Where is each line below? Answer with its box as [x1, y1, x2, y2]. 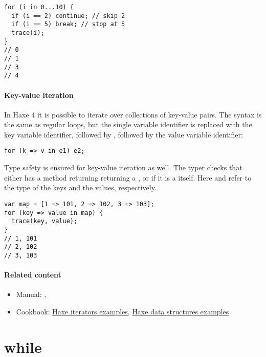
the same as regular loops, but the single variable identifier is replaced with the [4, 119, 252, 130]
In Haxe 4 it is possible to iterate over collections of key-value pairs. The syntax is [4, 109, 262, 120]
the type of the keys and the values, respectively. [4, 182, 157, 193]
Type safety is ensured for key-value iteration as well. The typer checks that [4, 162, 242, 173]
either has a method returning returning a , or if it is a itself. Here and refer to [4, 172, 252, 183]
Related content [4, 269, 61, 280]
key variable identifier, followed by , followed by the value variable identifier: [4, 129, 243, 140]
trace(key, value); [11, 217, 78, 225]
